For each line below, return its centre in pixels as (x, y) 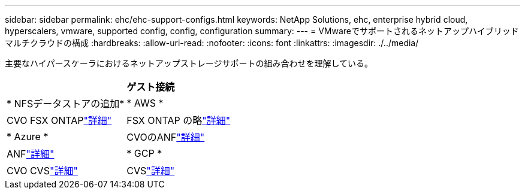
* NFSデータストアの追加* (66, 104)
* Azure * (28, 137)
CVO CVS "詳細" (42, 171)
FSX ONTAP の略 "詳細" (179, 120)
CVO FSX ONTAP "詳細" (59, 120)
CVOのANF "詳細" (166, 137)
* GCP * (144, 153)
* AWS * (145, 103)
